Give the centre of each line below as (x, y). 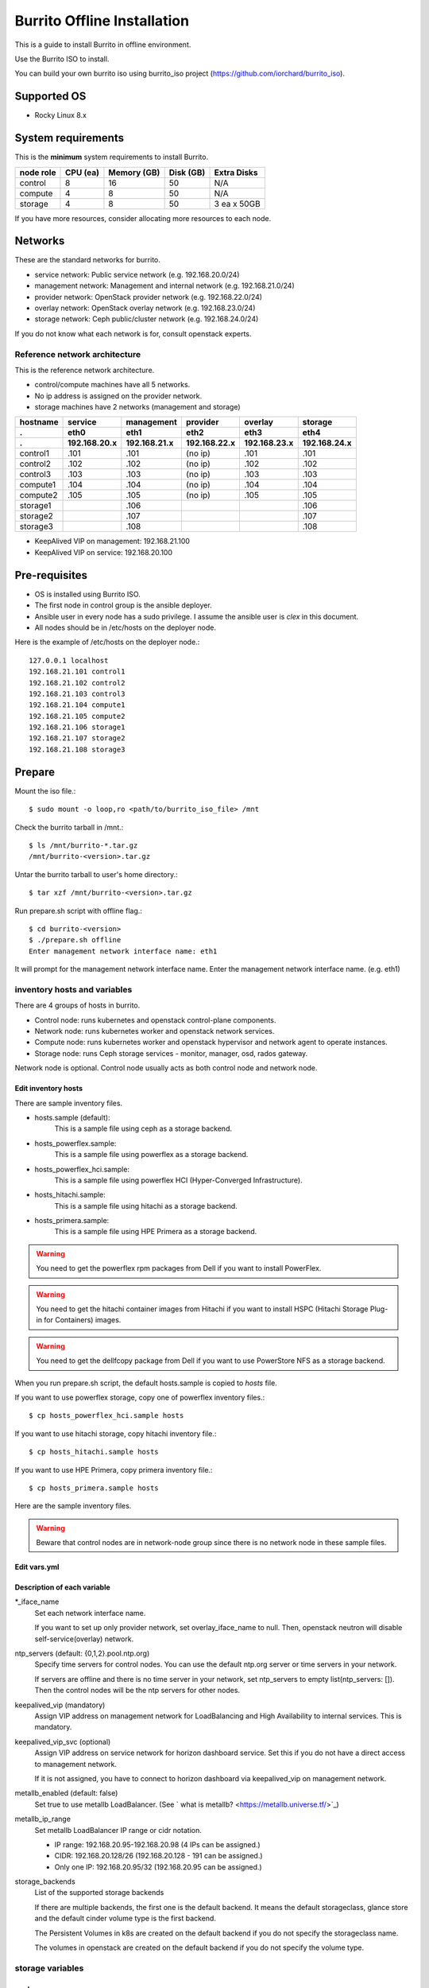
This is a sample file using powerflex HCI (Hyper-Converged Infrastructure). (178, 1180)
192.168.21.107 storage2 (77, 738)
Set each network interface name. (90, 1613)
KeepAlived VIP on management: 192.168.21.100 (112, 542)
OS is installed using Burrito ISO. (87, 594)
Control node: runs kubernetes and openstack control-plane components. (155, 1020)
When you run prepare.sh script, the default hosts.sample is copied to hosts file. (146, 1383)
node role (38, 173)
